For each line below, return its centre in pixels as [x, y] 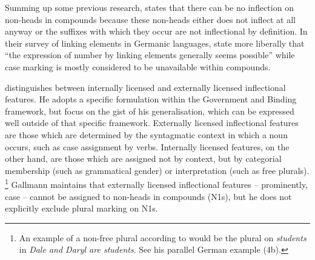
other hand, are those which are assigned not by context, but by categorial [143, 158]
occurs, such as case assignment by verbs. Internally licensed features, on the [147, 146]
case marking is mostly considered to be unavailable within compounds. [138, 66]
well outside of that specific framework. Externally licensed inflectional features [152, 123]
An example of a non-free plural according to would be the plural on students [163, 237]
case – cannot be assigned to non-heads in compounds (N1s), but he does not [148, 196]
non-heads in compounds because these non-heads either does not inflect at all [150, 19]
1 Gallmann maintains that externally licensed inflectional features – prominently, [156, 183]
